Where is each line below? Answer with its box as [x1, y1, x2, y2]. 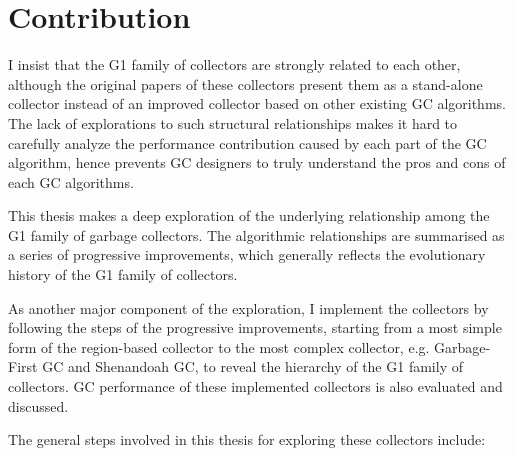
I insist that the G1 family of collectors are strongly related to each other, [8, 54, 461, 75]
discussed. [8, 395, 69, 416]
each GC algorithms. [8, 171, 134, 192]
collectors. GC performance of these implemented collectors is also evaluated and [8, 376, 503, 397]
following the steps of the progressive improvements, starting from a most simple [8, 317, 502, 338]
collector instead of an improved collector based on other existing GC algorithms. [8, 93, 506, 114]
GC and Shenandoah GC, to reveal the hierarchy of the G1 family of [42, 356, 463, 377]
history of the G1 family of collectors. [8, 264, 238, 285]
